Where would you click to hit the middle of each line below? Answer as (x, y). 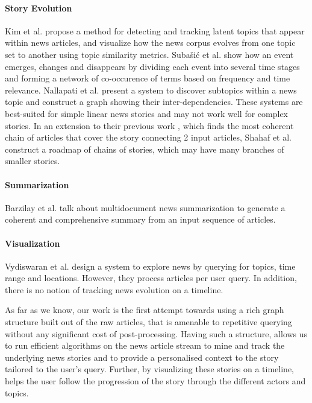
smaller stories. (33, 161)
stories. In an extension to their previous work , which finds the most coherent (149, 125)
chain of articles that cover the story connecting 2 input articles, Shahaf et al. (148, 137)
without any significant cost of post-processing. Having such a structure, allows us (156, 333)
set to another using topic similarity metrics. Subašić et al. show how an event (149, 54)
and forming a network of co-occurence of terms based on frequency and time (148, 78)
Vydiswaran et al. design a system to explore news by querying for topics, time (150, 266)
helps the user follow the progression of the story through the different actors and (155, 381)
